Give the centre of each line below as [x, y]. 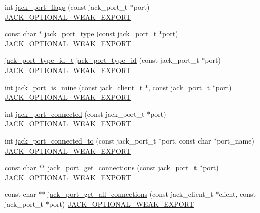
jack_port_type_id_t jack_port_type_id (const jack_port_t [102, 60]
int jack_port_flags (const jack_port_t [66, 7]
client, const [237, 194]
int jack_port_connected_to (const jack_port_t [80, 140]
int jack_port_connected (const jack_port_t [75, 114]
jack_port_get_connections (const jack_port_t [122, 167]
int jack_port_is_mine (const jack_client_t [74, 87]
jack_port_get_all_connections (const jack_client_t [131, 194]
